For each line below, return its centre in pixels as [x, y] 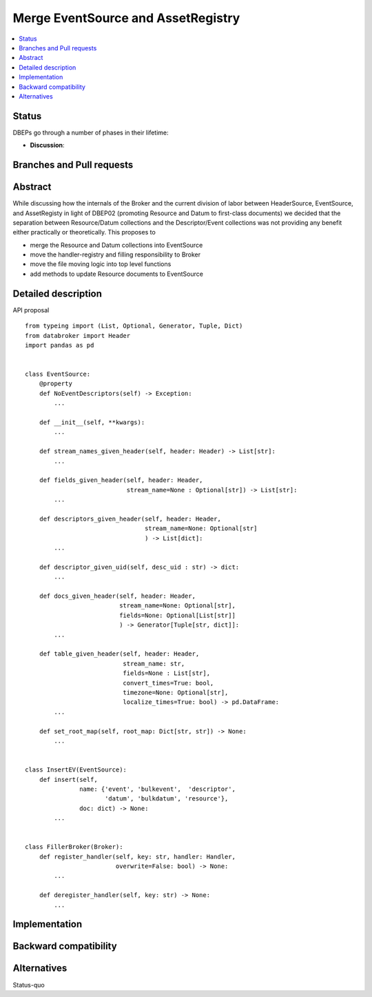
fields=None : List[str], [166, 673]
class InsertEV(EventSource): [76, 770]
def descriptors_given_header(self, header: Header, [130, 518]
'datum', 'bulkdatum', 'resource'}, [166, 799]
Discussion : [47, 145]
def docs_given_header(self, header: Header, [117, 596]
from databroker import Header [78, 335]
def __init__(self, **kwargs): [92, 423]
